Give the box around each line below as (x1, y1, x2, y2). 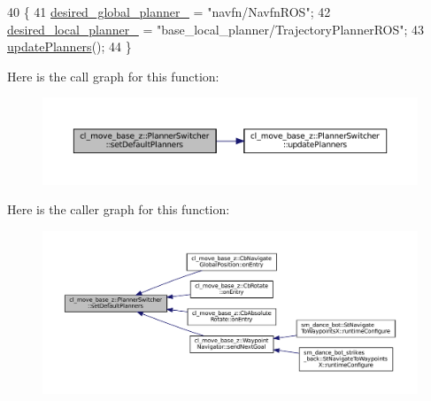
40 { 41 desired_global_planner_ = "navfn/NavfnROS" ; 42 (7, 3, 331, 20)
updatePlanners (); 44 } (7, 37, 132, 56)
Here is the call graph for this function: (7, 66, 219, 85)
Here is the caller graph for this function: (7, 200, 230, 219)
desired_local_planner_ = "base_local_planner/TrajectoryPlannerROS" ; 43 (7, 19, 425, 38)
